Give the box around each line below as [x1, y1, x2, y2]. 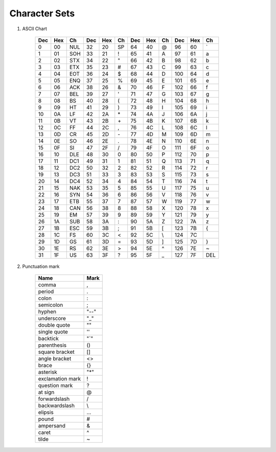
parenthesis [38, 342, 66, 349]
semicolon [38, 302, 63, 309]
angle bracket [38, 355, 72, 363]
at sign [38, 389, 55, 396]
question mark [38, 382, 73, 389]
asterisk [38, 369, 57, 376]
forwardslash [38, 395, 70, 402]
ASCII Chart [22, 26, 47, 32]
